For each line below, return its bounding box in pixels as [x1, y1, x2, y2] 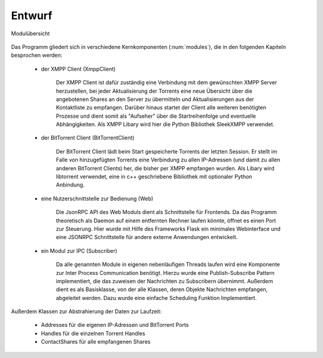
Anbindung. [56, 181, 85, 188]
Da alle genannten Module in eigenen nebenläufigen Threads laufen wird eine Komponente [56, 261, 281, 268]
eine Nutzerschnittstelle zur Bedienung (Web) [41, 195, 154, 202]
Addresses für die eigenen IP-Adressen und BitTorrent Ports [41, 322, 189, 329]
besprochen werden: [11, 51, 63, 59]
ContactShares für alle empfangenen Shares [41, 338, 151, 345]
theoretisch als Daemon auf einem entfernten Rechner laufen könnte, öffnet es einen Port [56, 217, 276, 224]
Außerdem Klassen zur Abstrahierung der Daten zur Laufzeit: [11, 308, 162, 315]
